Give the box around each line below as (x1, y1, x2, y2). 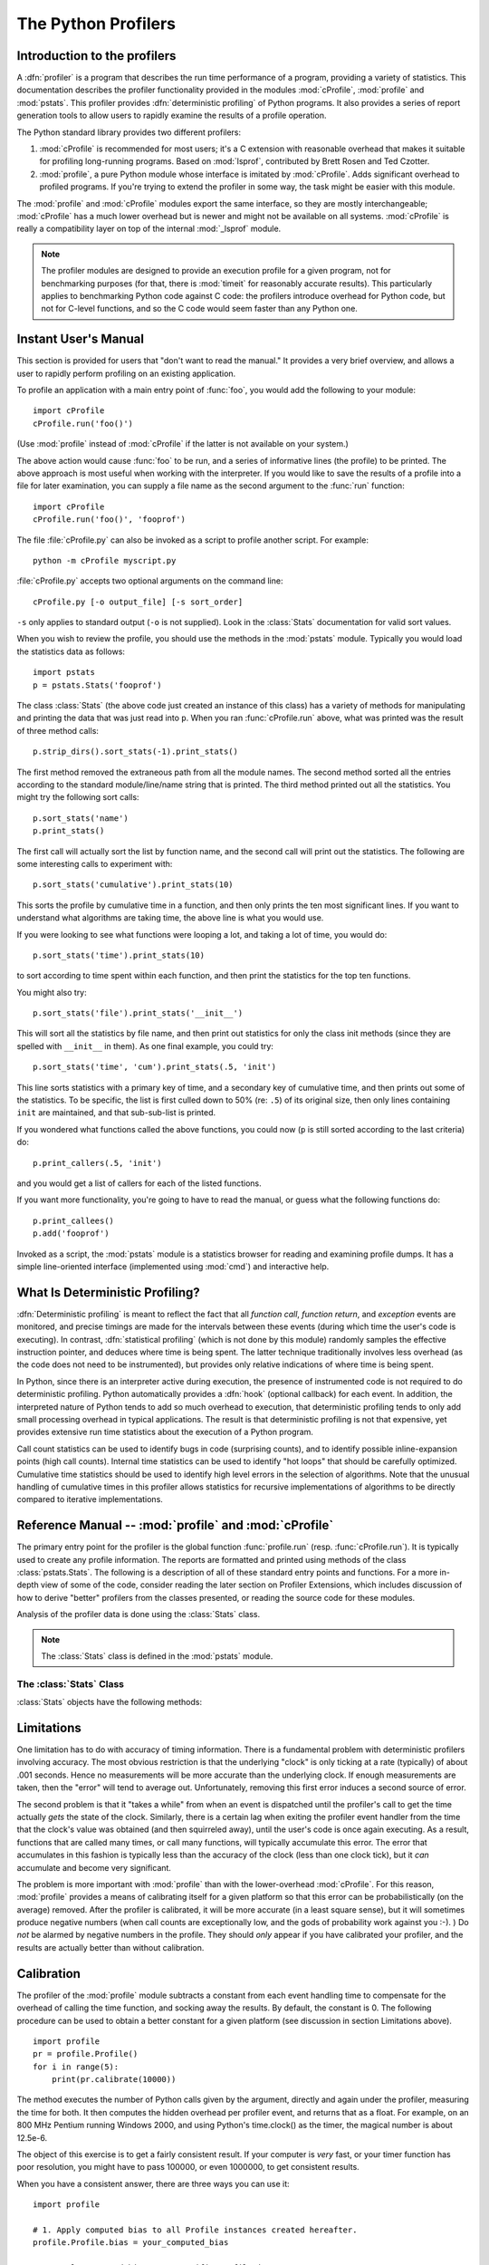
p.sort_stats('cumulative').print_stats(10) (33, 880, 235, 890)
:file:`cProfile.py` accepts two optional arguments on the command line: (16, 575, 283, 586)
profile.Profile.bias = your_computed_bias (33, 2238, 229, 2248)
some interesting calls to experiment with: (16, 858, 173, 869)
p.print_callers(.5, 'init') (33, 1158, 162, 1168)
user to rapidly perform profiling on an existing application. (16, 368, 236, 379)
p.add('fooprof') (33, 1229, 110, 1239)
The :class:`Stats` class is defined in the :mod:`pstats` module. (41, 1650, 273, 1662)
